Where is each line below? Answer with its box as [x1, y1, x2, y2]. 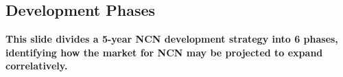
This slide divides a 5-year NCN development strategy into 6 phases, [5, 32, 338, 46]
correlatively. [5, 58, 68, 73]
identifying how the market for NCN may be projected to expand [5, 45, 323, 59]
